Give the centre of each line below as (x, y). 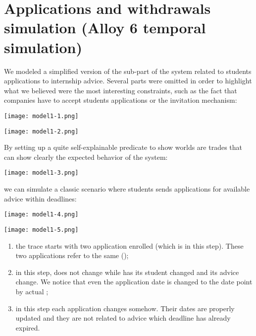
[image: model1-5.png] (41, 230)
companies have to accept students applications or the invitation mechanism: (121, 100)
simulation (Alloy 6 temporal (105, 28)
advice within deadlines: (40, 198)
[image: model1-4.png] (41, 215)
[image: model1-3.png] (41, 173)
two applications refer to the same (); (72, 255)
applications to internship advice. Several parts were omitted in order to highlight (128, 81)
